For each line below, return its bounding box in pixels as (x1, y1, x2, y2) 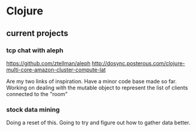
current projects (6, 28, 69, 38)
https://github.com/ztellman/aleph (6, 59, 91, 67)
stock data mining (6, 105, 60, 113)
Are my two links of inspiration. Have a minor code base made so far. (6, 77, 177, 85)
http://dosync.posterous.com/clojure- (91, 59, 185, 67)
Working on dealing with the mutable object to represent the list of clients (6, 84, 188, 91)
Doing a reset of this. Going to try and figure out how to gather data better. (6, 119, 191, 127)
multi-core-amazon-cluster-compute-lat (6, 66, 106, 73)
